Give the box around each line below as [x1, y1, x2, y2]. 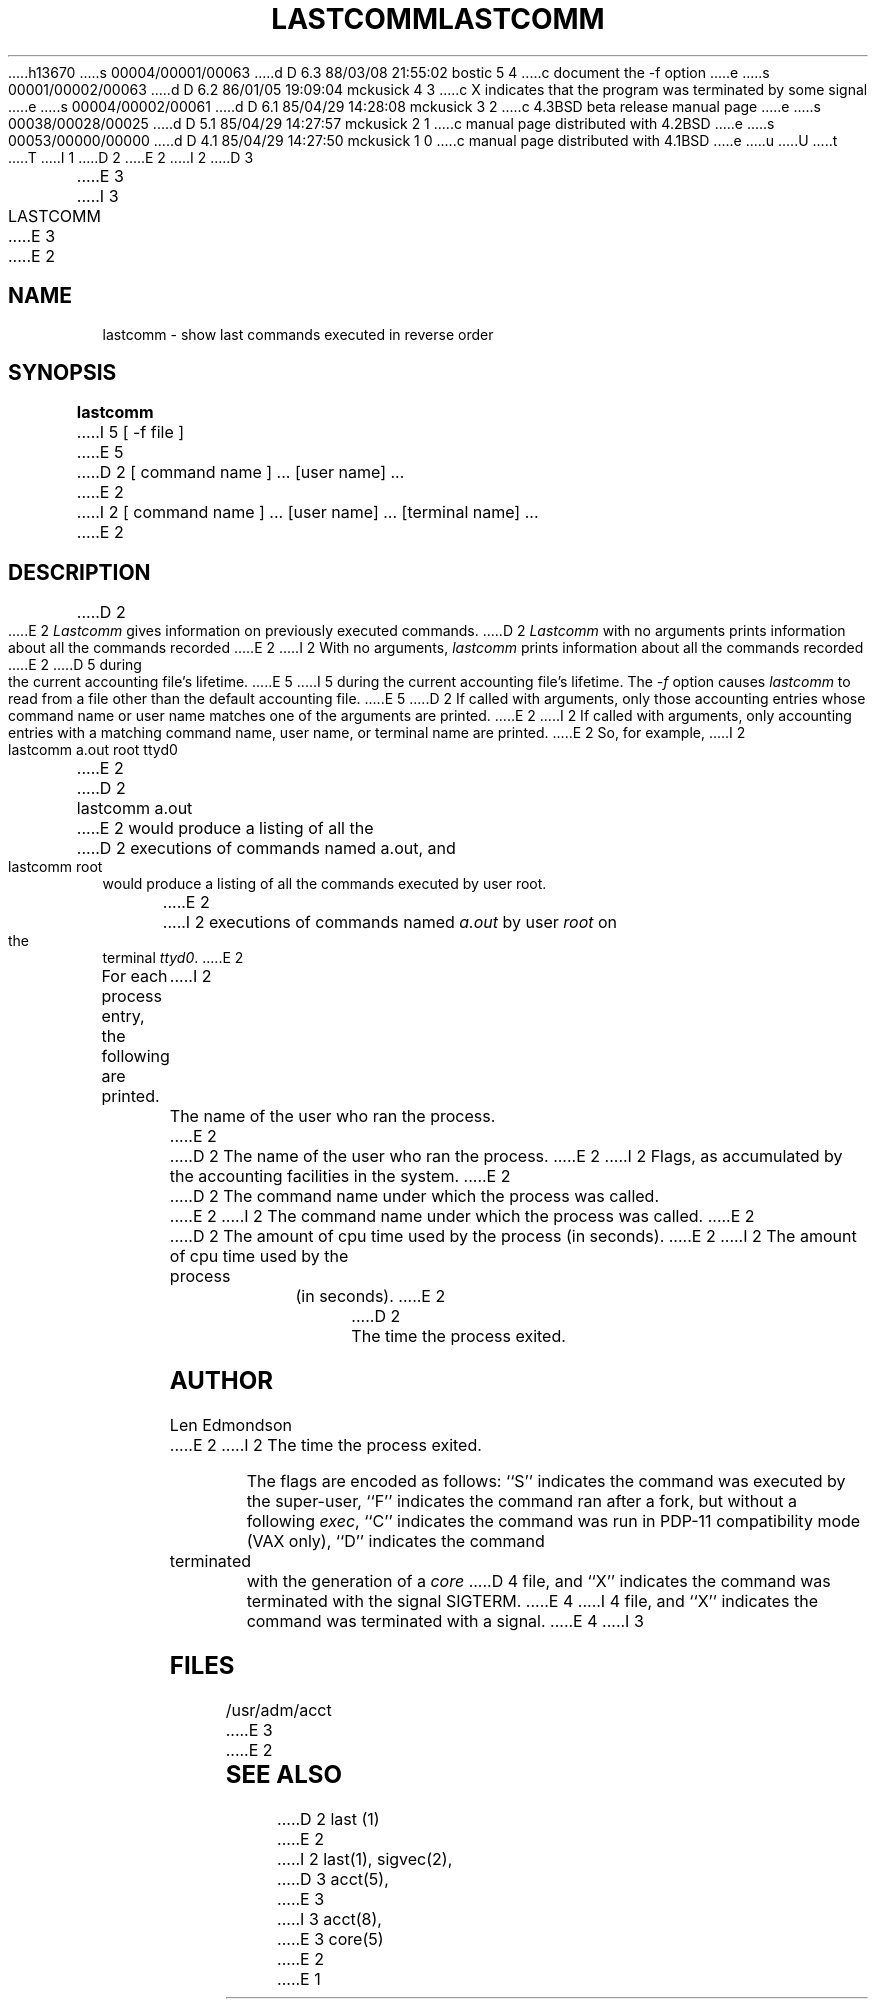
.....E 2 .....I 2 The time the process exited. [169, 1435, 482, 1456]
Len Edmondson [169, 1415, 292, 1436]
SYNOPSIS [8, 360, 117, 386]
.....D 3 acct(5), [277, 1868, 389, 1889]
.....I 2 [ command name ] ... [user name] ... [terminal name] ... [76, 502, 539, 523]
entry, [101, 1006, 145, 1027]
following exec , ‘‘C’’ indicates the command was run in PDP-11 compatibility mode [246, 1511, 861, 1532]
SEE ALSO [225, 1759, 342, 1789]
